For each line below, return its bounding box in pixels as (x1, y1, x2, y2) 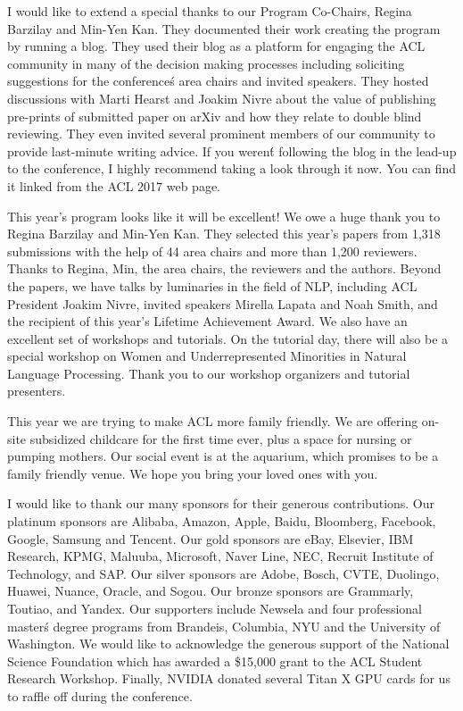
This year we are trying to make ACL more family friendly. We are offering (7, 412, 418, 431)
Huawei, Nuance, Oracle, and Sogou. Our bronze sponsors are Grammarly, (7, 581, 414, 600)
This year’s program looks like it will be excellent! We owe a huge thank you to (7, 206, 441, 225)
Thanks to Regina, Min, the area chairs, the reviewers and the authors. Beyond (7, 259, 442, 278)
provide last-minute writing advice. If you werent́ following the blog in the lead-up (7, 141, 457, 160)
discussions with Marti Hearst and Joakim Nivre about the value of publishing (7, 88, 436, 107)
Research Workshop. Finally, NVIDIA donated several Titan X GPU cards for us (7, 669, 451, 688)
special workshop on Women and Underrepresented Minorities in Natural (7, 347, 407, 365)
